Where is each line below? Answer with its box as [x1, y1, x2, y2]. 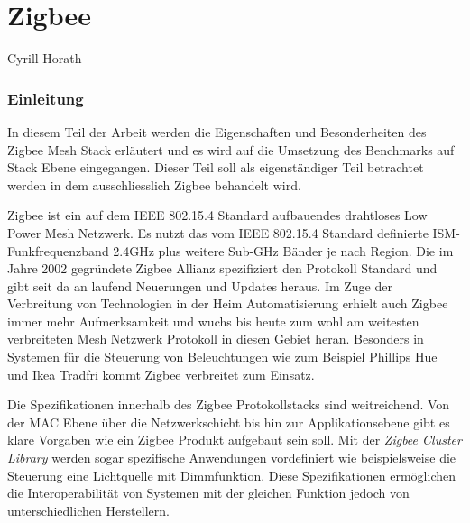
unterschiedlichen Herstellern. [7, 500, 170, 519]
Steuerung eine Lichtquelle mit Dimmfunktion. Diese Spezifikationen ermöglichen [7, 465, 456, 484]
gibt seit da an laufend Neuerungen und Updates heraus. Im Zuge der [7, 276, 392, 295]
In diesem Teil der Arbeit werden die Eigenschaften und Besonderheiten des [7, 122, 427, 141]
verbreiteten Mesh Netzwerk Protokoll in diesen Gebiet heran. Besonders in [7, 329, 424, 348]
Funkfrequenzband [7, 241, 109, 260]
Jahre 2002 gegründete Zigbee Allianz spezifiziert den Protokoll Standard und [7, 259, 438, 278]
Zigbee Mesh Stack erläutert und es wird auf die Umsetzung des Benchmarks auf [7, 140, 455, 159]
